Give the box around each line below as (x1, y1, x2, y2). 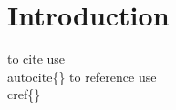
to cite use (7, 49, 66, 68)
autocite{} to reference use (7, 66, 157, 85)
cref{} (7, 85, 41, 104)
